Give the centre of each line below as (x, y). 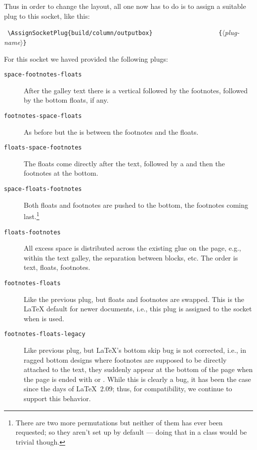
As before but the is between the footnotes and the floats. (111, 131)
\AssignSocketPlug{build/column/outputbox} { (115, 33)
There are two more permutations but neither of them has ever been (119, 422)
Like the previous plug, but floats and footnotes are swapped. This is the (134, 299)
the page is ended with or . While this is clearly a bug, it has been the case (137, 379)
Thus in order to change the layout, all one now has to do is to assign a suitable (125, 6)
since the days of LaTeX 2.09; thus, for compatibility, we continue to (128, 389)
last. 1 (32, 215)
